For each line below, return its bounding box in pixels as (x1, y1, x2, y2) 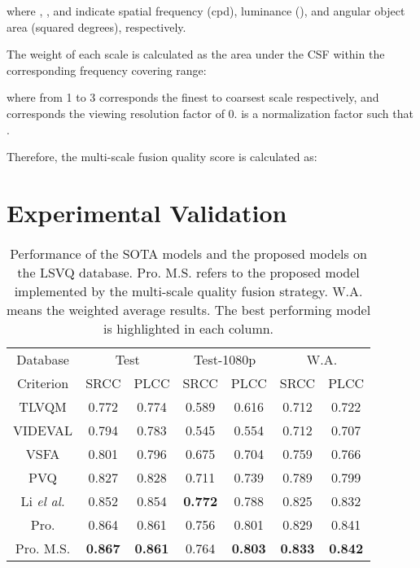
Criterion (16, 373, 69, 392)
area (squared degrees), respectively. (7, 18, 186, 35)
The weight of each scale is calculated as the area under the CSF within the (7, 46, 385, 63)
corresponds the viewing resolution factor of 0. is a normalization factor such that (7, 104, 413, 121)
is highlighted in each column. (103, 318, 274, 338)
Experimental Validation (7, 195, 287, 229)
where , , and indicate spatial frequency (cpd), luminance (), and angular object (7, 2, 405, 19)
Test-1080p (194, 349, 256, 369)
